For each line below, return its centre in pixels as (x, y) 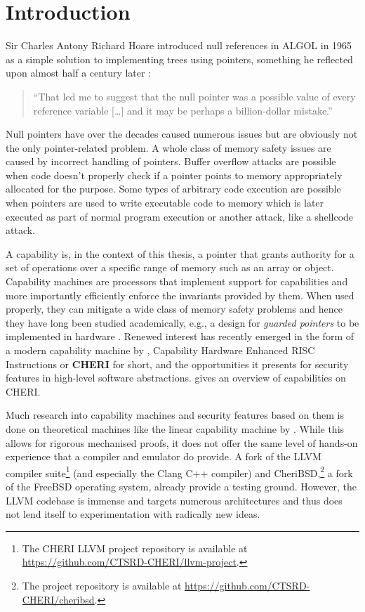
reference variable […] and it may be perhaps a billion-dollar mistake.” (183, 110)
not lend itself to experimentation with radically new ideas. (133, 514)
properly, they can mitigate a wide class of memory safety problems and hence (174, 309)
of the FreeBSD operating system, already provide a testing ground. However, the (181, 486)
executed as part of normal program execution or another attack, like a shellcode (180, 216)
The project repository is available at (102, 585)
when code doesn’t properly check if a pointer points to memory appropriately (174, 175)
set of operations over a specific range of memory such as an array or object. (170, 267)
